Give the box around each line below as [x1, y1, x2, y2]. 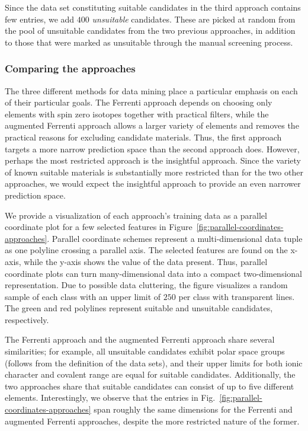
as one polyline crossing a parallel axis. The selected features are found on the [5, 244, 288, 256]
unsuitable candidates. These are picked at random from [92, 12, 296, 25]
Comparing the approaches [5, 61, 136, 76]
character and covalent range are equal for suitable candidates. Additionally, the [5, 368, 296, 381]
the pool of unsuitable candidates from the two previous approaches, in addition [5, 24, 296, 37]
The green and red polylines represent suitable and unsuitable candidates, [5, 302, 273, 314]
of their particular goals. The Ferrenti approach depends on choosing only [5, 96, 272, 108]
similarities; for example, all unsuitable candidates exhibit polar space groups [5, 345, 285, 357]
